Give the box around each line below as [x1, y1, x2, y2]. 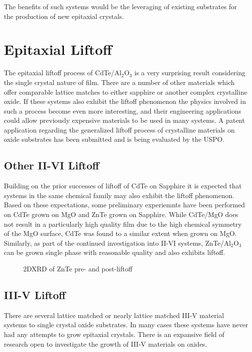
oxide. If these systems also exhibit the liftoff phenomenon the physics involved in [4, 96, 246, 106]
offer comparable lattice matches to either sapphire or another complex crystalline [4, 86, 248, 97]
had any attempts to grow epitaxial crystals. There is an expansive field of [4, 329, 225, 339]
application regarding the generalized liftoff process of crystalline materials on [4, 124, 235, 134]
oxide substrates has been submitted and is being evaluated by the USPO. [4, 134, 224, 144]
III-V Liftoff [4, 287, 66, 302]
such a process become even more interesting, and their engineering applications [4, 105, 241, 116]
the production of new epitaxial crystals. [4, 11, 124, 21]
